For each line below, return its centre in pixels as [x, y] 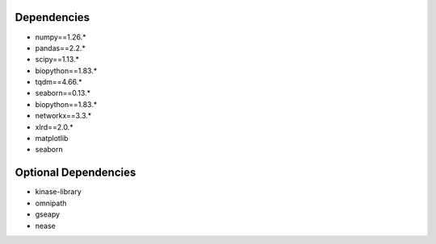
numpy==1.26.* [61, 37]
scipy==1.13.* [57, 60]
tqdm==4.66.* [59, 82]
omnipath [51, 203]
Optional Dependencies [75, 173]
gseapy [48, 214]
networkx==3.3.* [63, 116]
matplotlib [52, 139]
